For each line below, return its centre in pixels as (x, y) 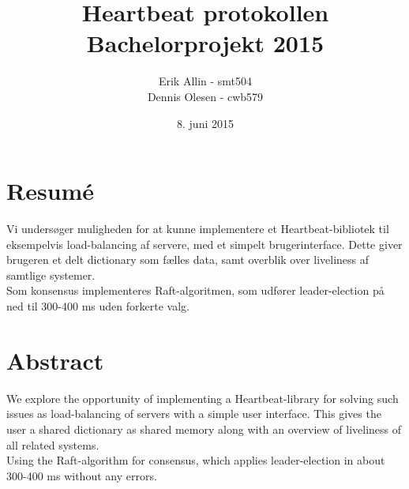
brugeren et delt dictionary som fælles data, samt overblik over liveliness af (188, 260)
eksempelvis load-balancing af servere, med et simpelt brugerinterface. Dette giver (204, 244)
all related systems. (53, 444)
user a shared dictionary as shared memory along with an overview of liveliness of (204, 429)
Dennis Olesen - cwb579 (205, 96)
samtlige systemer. (51, 275)
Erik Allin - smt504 (205, 81)
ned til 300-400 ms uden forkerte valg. (98, 306)
